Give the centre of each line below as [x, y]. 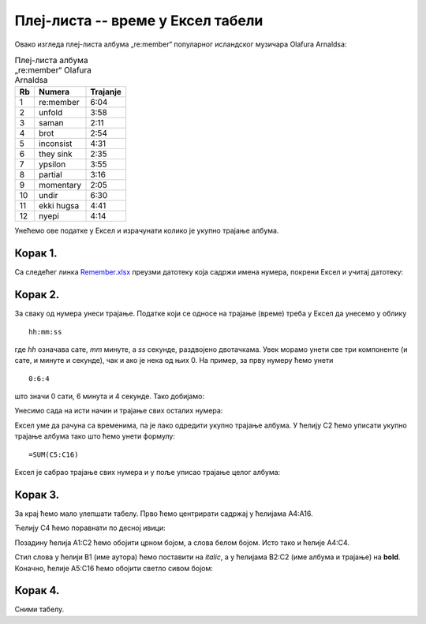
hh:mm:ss [45, 332]
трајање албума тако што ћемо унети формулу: [95, 436]
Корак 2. [37, 295]
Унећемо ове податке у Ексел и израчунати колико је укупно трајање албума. [147, 231]
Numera [54, 92]
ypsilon [52, 164]
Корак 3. [37, 494]
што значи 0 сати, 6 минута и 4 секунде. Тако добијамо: [110, 396]
